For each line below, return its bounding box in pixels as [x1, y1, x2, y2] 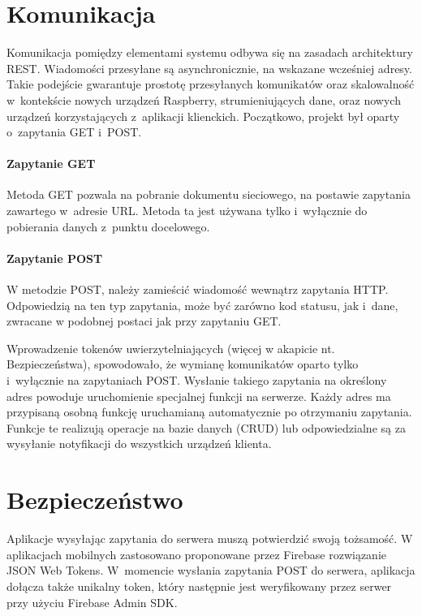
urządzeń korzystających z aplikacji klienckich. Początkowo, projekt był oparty [6, 107, 400, 124]
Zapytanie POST [6, 249, 103, 266]
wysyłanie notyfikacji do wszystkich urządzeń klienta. [6, 435, 272, 452]
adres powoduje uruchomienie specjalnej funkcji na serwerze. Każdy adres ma [6, 387, 391, 404]
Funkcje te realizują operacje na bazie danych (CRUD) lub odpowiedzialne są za [6, 419, 406, 436]
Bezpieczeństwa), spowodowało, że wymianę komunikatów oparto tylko [6, 355, 359, 373]
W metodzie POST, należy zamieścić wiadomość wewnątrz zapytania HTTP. [6, 281, 389, 298]
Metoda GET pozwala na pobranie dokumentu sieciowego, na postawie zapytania [6, 186, 411, 203]
